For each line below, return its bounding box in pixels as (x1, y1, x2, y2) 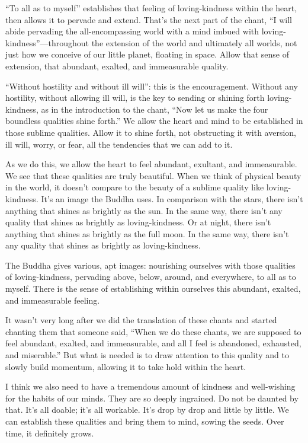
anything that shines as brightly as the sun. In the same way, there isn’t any (5, 204, 283, 216)
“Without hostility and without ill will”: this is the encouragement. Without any (5, 79, 298, 92)
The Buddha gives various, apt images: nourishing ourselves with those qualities (5, 259, 296, 271)
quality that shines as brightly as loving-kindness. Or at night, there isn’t (5, 216, 271, 228)
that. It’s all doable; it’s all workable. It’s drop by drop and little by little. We (5, 403, 289, 416)
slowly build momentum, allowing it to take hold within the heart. (5, 360, 246, 372)
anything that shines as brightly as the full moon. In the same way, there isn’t (5, 227, 289, 240)
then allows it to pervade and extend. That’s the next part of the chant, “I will (5, 13, 293, 26)
